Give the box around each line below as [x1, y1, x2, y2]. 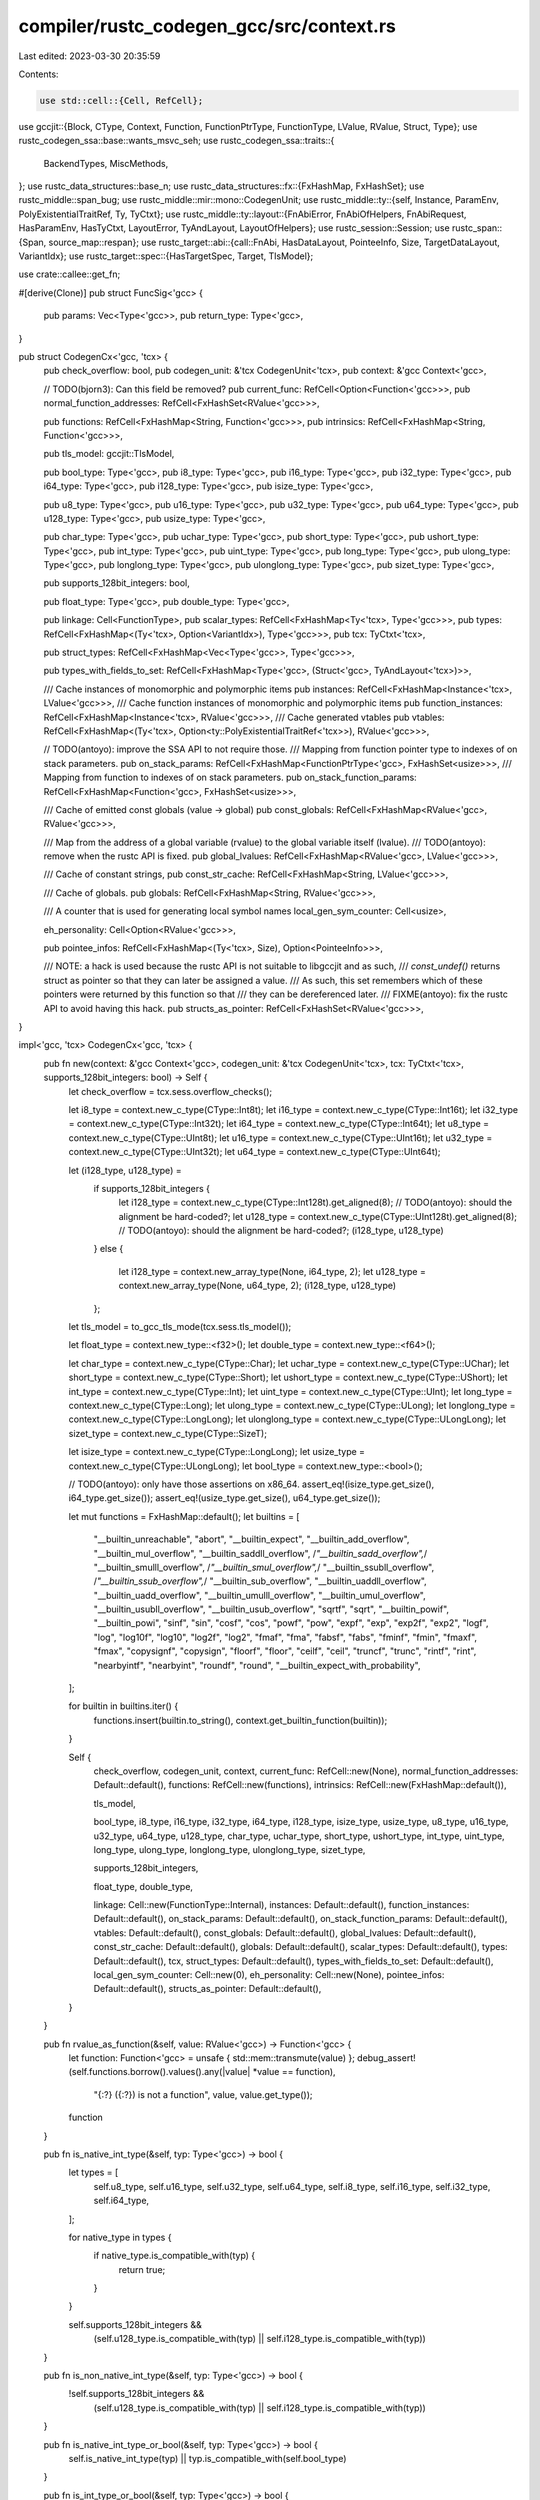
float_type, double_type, [93, 1880, 194, 1892]
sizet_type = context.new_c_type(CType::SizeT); [68, 1427, 267, 1439]
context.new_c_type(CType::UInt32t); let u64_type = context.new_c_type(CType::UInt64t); [68, 1146, 441, 1158]
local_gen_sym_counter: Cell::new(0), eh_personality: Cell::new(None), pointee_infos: [93, 1969, 445, 1981]
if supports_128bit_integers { [93, 1182, 210, 1194]
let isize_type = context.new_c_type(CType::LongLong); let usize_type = [68, 1446, 365, 1458]
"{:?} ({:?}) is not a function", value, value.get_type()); [93, 2088, 313, 2100]
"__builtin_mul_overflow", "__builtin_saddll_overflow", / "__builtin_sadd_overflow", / [93, 1547, 428, 1559]
